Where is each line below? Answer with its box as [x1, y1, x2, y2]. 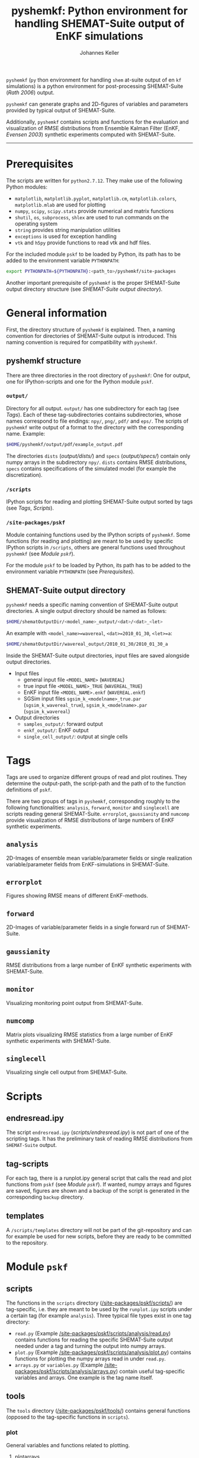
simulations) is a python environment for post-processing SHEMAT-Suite [6, 82, 184, 90]
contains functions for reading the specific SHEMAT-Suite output [14, 1336, 174, 1343]
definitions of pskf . [6, 786, 52, 793]
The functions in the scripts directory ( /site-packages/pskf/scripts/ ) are [6, 1299, 182, 1306]
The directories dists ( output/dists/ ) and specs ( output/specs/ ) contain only [6, 452, 191, 459]
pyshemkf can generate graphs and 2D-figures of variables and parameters [6, 100, 188, 108]
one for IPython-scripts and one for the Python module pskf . [6, 378, 154, 385]
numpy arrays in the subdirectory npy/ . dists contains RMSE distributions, [6, 458, 187, 466]
